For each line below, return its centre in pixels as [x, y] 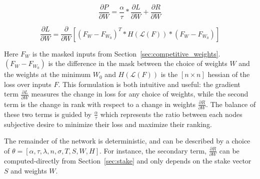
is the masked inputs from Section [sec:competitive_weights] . [126, 53]
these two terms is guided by [48, 114]
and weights [29, 170]
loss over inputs [28, 84]
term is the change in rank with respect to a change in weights [100, 104]
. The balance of [231, 104]
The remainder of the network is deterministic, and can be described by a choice [127, 141]
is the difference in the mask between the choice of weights [138, 63]
